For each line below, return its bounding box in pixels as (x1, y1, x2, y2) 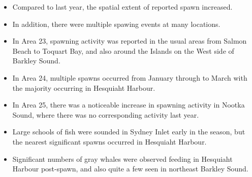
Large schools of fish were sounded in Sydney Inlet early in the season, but (12, 126, 245, 137)
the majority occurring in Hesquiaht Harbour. (12, 82, 155, 93)
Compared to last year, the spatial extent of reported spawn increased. (12, 2, 233, 12)
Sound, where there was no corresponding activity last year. (12, 109, 199, 120)
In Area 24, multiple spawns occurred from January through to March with (12, 72, 247, 83)
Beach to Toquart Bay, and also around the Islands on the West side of (12, 45, 234, 56)
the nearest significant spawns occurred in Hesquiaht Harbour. (12, 136, 207, 147)
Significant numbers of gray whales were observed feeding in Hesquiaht (12, 153, 233, 164)
